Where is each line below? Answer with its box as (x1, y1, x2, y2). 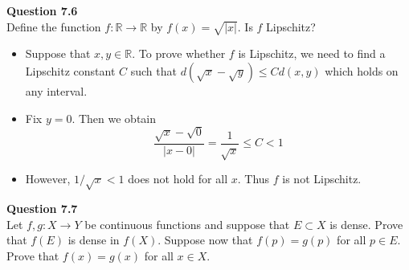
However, (25, 170, 71, 187)
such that (130, 62, 177, 79)
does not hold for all (128, 170, 228, 187)
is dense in (67, 231, 120, 248)
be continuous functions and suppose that (84, 215, 290, 232)
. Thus (237, 170, 270, 187)
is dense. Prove (329, 215, 403, 232)
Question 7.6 (6, 2, 78, 18)
